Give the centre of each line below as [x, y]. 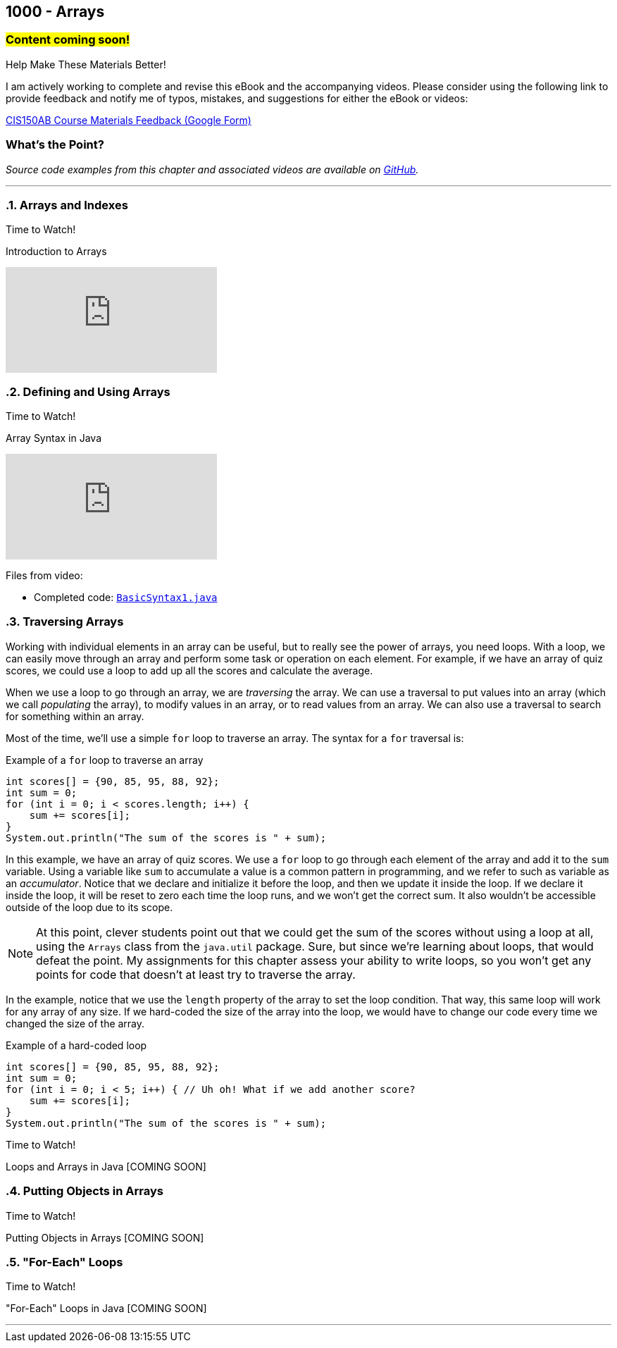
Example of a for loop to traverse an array [105, 760]
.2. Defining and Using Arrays [88, 391]
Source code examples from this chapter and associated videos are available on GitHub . [212, 169]
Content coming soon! [68, 40]
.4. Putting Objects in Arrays [85, 1191]
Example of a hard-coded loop [76, 1045]
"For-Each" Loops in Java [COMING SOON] [106, 1309]
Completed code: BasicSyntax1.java [126, 598]
